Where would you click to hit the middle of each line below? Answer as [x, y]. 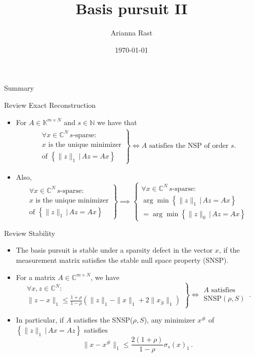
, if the [229, 250]
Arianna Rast [132, 33]
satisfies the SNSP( [103, 320]
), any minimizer [169, 320]
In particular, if [40, 320]
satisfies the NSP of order [189, 146]
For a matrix [36, 277]
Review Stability [30, 233]
